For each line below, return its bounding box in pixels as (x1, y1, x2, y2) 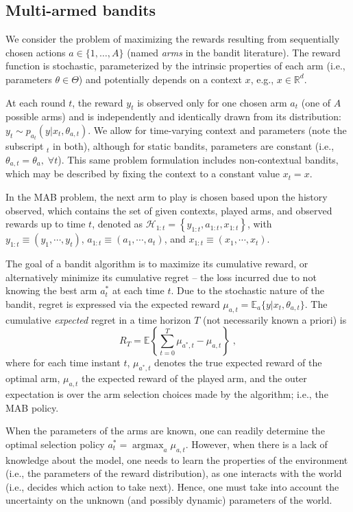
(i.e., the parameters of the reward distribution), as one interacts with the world (5, 466, 342, 480)
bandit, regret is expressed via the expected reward (5, 297, 220, 311)
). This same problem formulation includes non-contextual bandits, (58, 153, 339, 166)
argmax (132, 440, 164, 450)
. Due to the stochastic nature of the (171, 283, 325, 298)
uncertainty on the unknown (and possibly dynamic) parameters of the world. (5, 493, 332, 507)
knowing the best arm (5, 283, 97, 298)
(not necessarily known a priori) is (202, 312, 347, 326)
